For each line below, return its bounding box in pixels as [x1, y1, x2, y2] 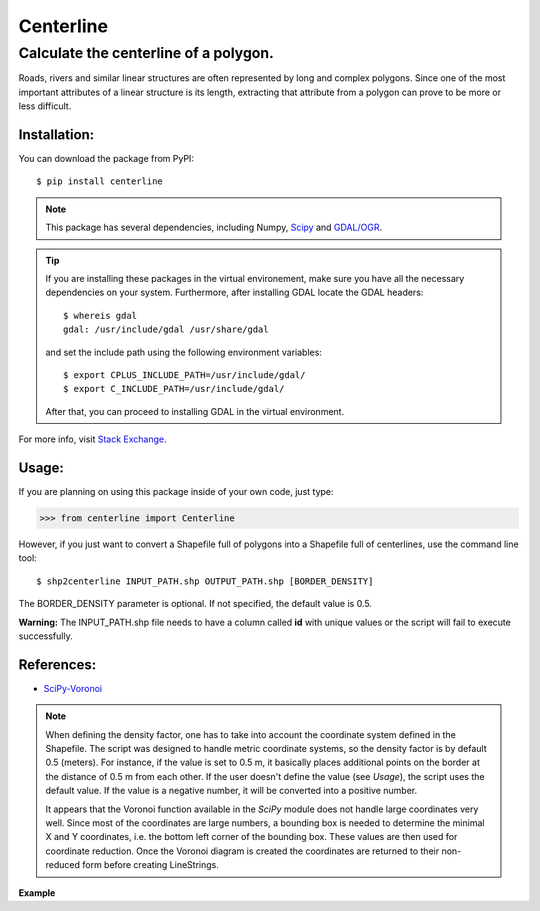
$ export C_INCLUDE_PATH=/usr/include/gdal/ [63, 383, 285, 395]
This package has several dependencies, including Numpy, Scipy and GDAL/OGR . [45, 221, 383, 234]
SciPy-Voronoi [43, 682, 103, 694]
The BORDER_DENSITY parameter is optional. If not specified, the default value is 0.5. [18, 598, 372, 610]
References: [18, 656, 97, 673]
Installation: [18, 126, 95, 143]
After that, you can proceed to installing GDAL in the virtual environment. [45, 405, 345, 417]
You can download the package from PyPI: [18, 153, 195, 165]
